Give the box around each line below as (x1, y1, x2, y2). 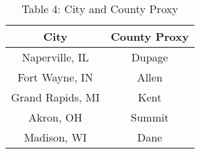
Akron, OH (28, 109, 83, 125)
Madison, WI (23, 129, 87, 145)
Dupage (131, 49, 168, 65)
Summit (130, 109, 169, 125)
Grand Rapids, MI (11, 89, 100, 105)
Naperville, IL (21, 49, 89, 65)
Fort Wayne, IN (17, 69, 94, 85)
